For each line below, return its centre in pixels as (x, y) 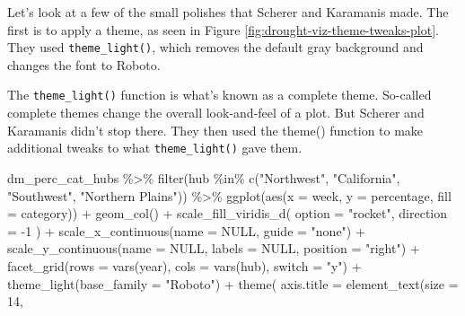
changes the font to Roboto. (84, 64)
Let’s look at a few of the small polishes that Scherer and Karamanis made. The (228, 12)
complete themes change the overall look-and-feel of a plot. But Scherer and (216, 113)
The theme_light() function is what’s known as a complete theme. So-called (219, 95)
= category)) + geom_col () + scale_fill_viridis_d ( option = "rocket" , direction (228, 213)
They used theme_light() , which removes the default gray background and (215, 47)
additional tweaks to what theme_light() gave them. (155, 148)
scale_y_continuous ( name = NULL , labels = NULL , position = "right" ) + (214, 248)
